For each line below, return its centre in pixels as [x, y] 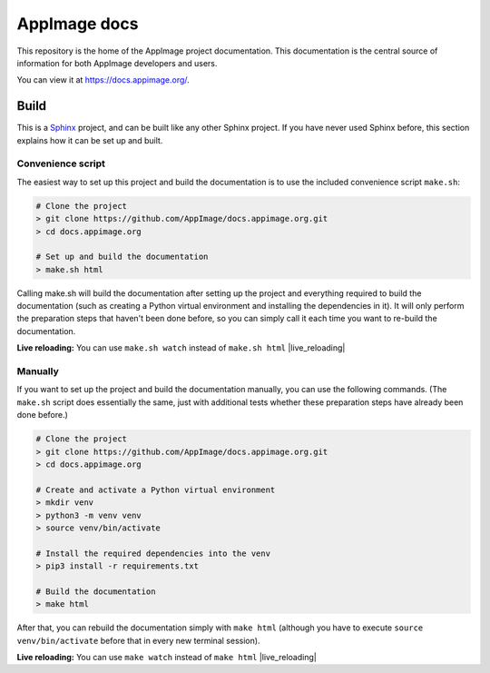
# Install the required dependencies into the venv [153, 553]
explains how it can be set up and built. [90, 140]
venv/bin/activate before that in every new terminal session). [138, 640]
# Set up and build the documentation [122, 257]
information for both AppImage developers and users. [117, 63]
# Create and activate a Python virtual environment [156, 490]
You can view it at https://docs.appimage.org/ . [103, 80]
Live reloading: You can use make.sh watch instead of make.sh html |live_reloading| [181, 348]
